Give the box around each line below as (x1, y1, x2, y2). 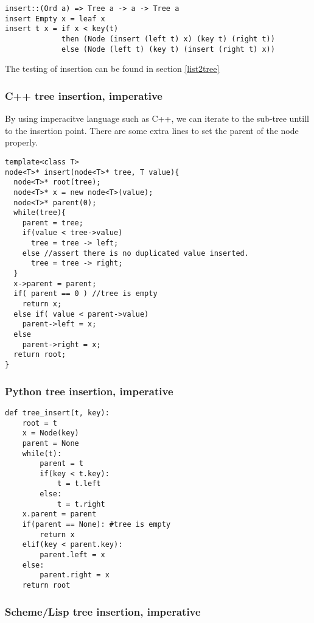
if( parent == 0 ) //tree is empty (13, 289, 158, 298)
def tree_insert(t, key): (5, 408, 110, 417)
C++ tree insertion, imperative (5, 88, 162, 103)
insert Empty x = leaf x (5, 14, 105, 23)
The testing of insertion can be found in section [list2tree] (5, 62, 220, 75)
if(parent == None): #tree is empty (22, 520, 171, 529)
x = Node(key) (22, 429, 79, 438)
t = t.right (57, 499, 105, 509)
